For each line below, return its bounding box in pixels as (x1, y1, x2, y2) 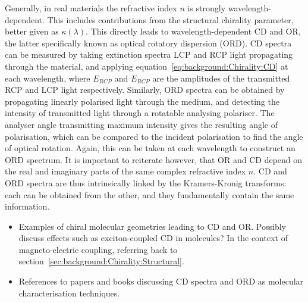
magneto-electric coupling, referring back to (18, 243, 178, 255)
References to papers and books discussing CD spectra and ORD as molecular (18, 275, 304, 288)
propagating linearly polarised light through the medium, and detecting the (5, 95, 279, 107)
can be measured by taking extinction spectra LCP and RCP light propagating (5, 48, 293, 61)
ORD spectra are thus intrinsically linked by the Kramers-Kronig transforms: (5, 176, 287, 189)
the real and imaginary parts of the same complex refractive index (5, 165, 246, 177)
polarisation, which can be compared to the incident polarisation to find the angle (5, 130, 303, 142)
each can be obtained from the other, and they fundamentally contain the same (5, 188, 294, 201)
